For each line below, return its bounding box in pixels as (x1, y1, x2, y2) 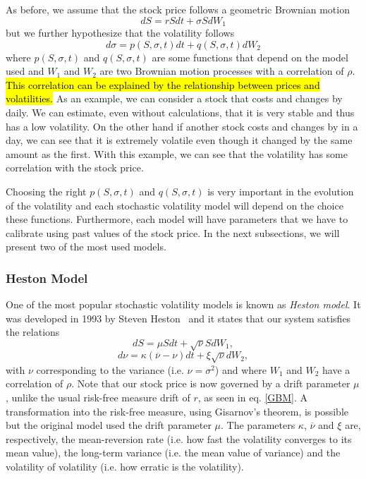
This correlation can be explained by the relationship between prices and (6, 77, 320, 92)
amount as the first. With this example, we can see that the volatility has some (6, 146, 348, 161)
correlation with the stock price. (6, 160, 144, 175)
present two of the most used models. (6, 239, 166, 254)
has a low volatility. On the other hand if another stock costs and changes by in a (6, 119, 358, 133)
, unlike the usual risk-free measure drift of (6, 389, 190, 404)
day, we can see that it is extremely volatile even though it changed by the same (6, 133, 353, 147)
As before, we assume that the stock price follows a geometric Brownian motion (6, 2, 350, 16)
